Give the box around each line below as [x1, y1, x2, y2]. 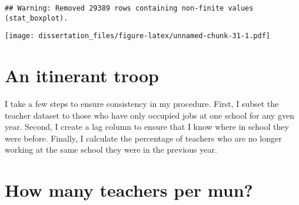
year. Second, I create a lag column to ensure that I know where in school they [5, 120, 289, 133]
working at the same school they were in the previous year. [5, 143, 217, 156]
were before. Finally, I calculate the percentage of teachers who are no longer [5, 132, 282, 144]
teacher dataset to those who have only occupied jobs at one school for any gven [5, 109, 294, 121]
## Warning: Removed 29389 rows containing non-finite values [5, 4, 254, 12]
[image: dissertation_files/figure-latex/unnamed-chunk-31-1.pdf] [5, 32, 271, 41]
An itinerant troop [5, 63, 159, 88]
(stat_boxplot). [5, 14, 68, 22]
